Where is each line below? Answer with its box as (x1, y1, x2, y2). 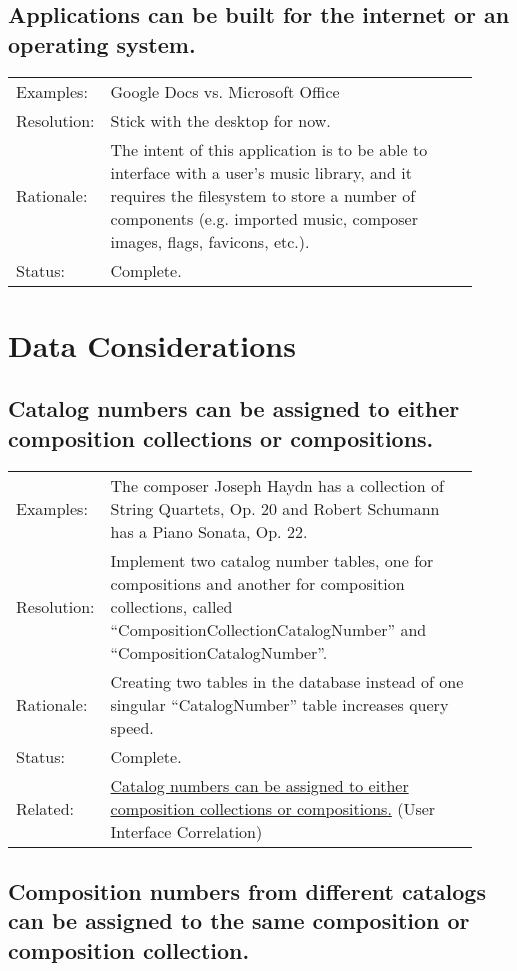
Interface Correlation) (110, 819, 263, 843)
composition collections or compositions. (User (110, 796, 436, 820)
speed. (110, 715, 154, 739)
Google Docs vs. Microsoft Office (110, 79, 340, 103)
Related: (16, 796, 75, 820)
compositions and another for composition (110, 571, 405, 595)
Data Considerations (8, 324, 296, 365)
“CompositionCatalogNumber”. (110, 640, 328, 664)
